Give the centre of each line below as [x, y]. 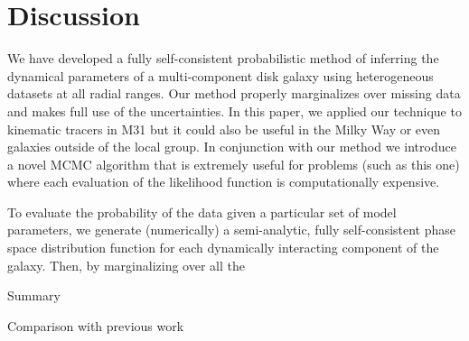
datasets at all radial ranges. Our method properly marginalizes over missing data [234, 93]
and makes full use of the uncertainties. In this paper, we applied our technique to [234, 111]
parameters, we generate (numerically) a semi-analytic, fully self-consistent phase [232, 230]
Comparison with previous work [96, 325]
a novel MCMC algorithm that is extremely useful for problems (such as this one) [234, 164]
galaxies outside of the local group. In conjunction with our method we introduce [232, 147]
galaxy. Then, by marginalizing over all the [126, 265]
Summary [34, 295]
